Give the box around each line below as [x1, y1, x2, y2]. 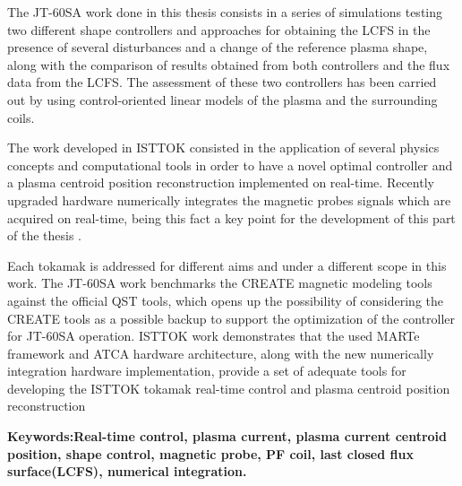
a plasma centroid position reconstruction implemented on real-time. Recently [7, 173, 434, 192]
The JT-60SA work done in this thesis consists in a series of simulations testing [7, 3, 443, 21]
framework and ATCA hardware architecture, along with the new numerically [7, 343, 434, 362]
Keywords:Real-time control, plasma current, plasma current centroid [7, 427, 448, 446]
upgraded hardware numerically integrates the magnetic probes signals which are [7, 190, 451, 209]
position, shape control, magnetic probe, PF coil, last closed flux [7, 444, 414, 463]
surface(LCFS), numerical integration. [7, 462, 247, 481]
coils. [7, 108, 35, 126]
